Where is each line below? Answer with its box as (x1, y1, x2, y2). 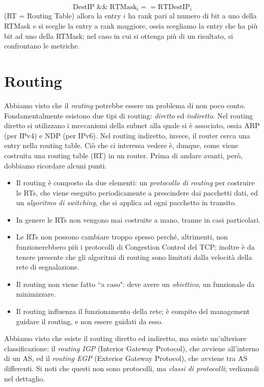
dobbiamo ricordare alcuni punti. (4, 160, 107, 171)
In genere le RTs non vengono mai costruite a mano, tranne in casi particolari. (16, 214, 261, 225)
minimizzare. (16, 288, 56, 299)
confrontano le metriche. (4, 40, 80, 51)
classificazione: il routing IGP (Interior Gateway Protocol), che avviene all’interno (4, 343, 259, 353)
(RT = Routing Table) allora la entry (4, 10, 121, 21)
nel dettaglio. (4, 373, 45, 383)
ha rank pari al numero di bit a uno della (128, 10, 257, 21)
